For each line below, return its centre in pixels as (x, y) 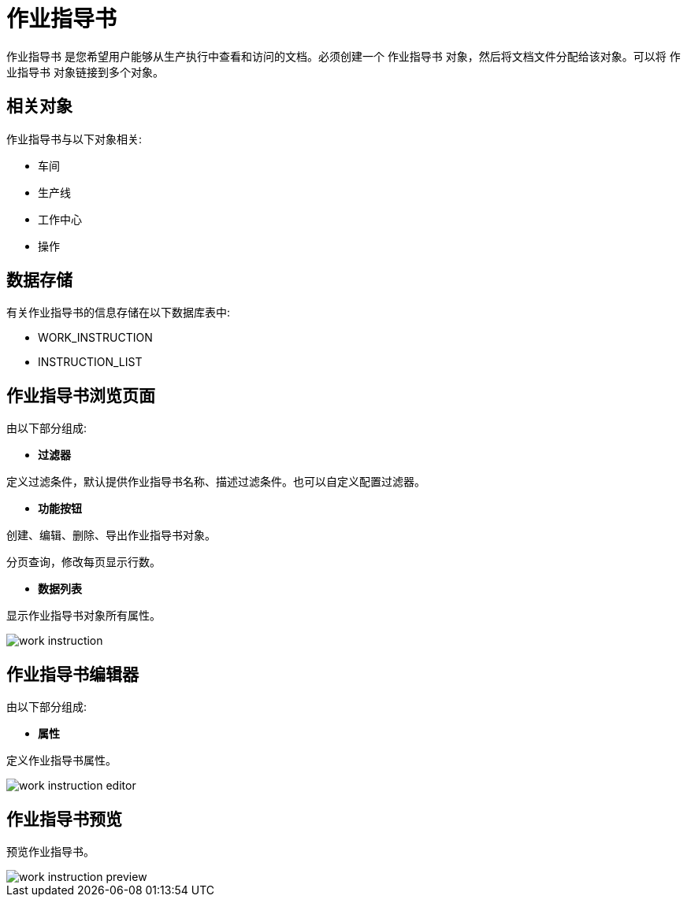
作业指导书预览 (64, 819)
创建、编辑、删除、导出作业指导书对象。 (111, 535)
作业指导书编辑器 (72, 674)
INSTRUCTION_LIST (90, 362)
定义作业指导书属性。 (61, 761)
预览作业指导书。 (50, 851)
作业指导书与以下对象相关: (74, 139)
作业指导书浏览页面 (81, 395)
